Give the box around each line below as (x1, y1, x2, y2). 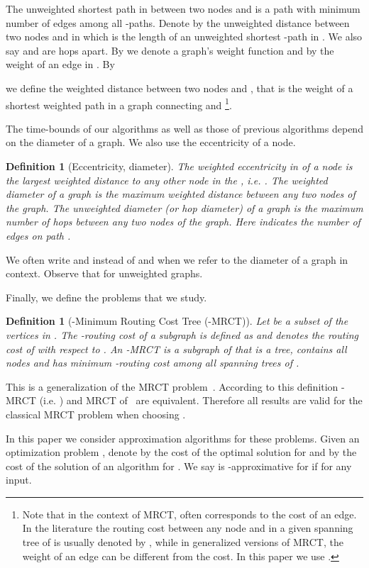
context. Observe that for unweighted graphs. (6, 266, 203, 281)
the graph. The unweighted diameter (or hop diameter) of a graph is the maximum (6, 200, 363, 215)
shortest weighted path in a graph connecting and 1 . (6, 95, 232, 112)
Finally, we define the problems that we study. (6, 289, 207, 304)
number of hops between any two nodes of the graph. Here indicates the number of (6, 214, 360, 229)
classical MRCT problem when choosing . (6, 406, 186, 421)
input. (6, 472, 32, 487)
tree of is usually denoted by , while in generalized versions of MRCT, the (22, 535, 343, 550)
